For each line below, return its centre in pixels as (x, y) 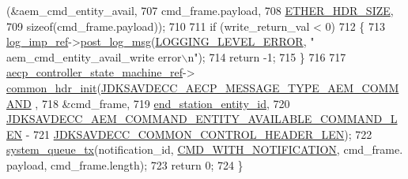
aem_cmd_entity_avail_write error (94, 56)
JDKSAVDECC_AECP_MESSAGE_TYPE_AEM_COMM (250, 87)
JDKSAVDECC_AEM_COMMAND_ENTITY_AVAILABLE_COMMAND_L (202, 119)
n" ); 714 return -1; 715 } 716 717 (267, 56)
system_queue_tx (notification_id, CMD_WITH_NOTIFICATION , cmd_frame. (205, 149)
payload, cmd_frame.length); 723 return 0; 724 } (125, 164)
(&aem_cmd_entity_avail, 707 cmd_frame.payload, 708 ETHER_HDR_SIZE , (200, 10)
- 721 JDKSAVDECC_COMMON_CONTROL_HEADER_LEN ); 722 (199, 134)
